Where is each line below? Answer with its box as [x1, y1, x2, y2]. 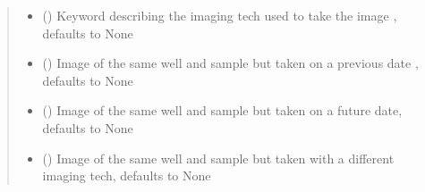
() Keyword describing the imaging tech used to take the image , [42, 6, 397, 24]
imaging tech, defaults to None [42, 166, 211, 185]
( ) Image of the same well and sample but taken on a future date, [42, 101, 403, 120]
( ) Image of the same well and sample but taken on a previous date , [42, 54, 419, 72]
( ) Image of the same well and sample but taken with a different [42, 148, 395, 167]
